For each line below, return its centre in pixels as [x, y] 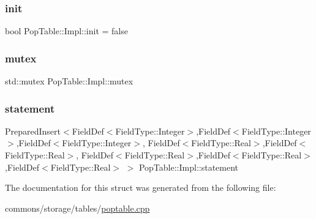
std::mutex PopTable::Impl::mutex [69, 81]
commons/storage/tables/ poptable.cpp [77, 208]
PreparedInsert [33, 131]
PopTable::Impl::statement [189, 167]
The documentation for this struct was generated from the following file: [141, 187]
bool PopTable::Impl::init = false [66, 31]
